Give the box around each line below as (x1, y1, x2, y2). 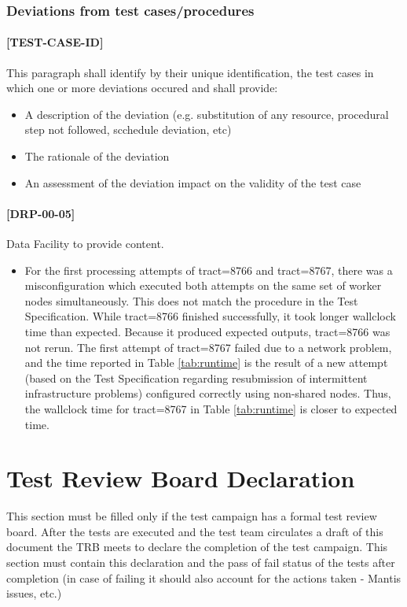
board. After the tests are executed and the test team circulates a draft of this (6, 523, 383, 539)
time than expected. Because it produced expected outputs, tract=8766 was (24, 323, 390, 339)
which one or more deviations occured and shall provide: (6, 80, 278, 96)
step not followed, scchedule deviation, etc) (24, 121, 232, 138)
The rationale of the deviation (24, 148, 170, 165)
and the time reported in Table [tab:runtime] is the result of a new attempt (24, 354, 388, 371)
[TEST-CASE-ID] (6, 34, 104, 50)
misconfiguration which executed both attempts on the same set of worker (24, 277, 382, 294)
